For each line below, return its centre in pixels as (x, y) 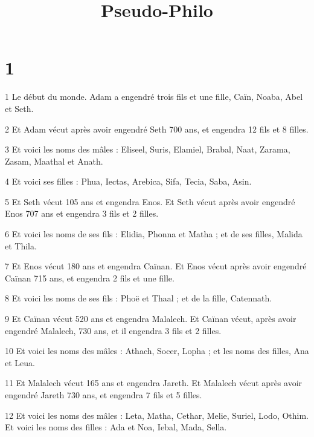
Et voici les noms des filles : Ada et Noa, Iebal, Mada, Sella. (116, 427)
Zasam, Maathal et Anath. (54, 161)
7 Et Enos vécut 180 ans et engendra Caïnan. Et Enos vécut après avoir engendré (156, 266)
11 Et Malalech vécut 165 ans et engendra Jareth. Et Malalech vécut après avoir (154, 383)
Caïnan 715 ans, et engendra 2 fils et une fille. (90, 278)
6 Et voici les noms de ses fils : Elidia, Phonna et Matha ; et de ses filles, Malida (154, 234)
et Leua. (20, 362)
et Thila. (21, 245)
